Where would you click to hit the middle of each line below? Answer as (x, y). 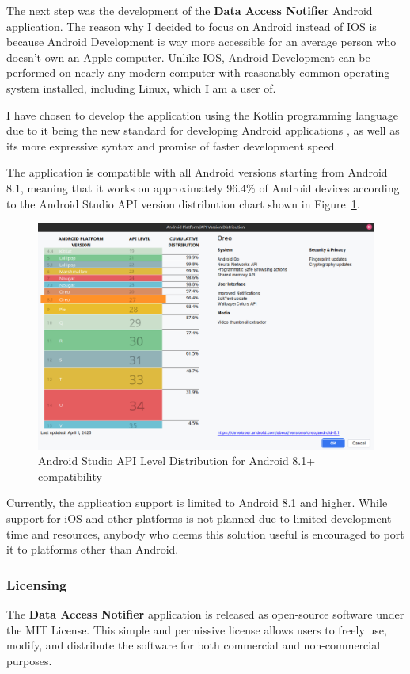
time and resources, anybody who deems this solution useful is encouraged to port (205, 533)
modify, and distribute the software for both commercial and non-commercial (194, 645)
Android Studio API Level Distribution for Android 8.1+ (177, 461)
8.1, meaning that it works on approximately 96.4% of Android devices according (203, 187)
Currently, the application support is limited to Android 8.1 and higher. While (197, 503)
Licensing (37, 584)
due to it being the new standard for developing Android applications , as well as (203, 130)
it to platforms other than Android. (93, 549)
